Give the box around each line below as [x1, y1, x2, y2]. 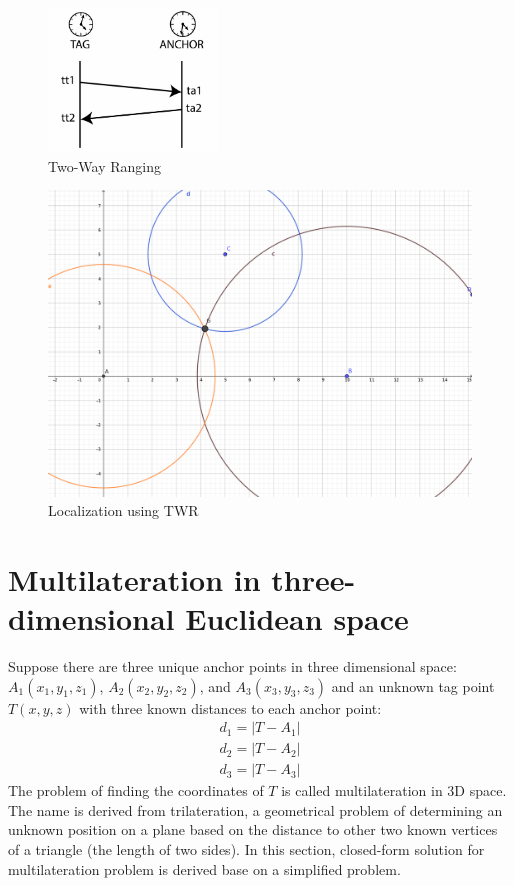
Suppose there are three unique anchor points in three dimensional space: [8, 656, 457, 677]
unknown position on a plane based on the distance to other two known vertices [8, 819, 498, 840]
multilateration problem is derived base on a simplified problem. [8, 858, 401, 879]
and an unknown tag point [331, 675, 495, 696]
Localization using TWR [48, 500, 199, 521]
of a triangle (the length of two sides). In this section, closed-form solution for [8, 839, 485, 860]
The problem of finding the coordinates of [8, 780, 264, 801]
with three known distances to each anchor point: [79, 697, 382, 718]
